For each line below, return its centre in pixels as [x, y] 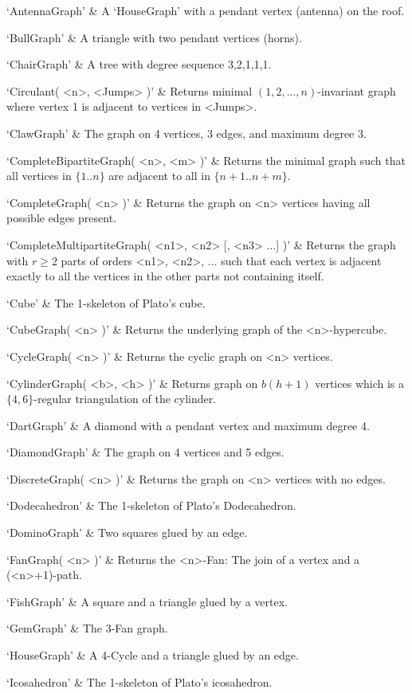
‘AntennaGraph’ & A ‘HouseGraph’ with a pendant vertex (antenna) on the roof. [206, 10]
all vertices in [39, 176]
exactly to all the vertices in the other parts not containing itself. [165, 276]
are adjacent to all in [159, 176]
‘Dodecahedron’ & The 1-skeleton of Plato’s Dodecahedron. [151, 505]
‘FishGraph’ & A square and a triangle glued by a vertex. [147, 601]
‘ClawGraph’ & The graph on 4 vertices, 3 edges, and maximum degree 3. [186, 133]
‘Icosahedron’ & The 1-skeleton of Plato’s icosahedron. [139, 681]
